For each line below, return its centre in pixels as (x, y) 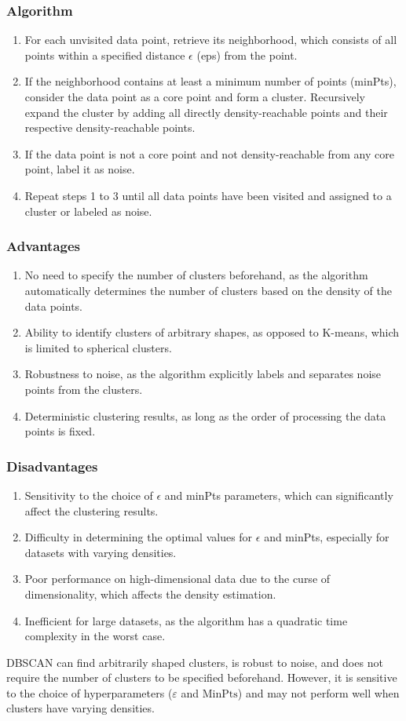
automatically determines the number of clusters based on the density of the (208, 290)
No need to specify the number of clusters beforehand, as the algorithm (196, 275)
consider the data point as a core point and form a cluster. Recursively (195, 96)
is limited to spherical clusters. (98, 347)
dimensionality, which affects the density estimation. (150, 594)
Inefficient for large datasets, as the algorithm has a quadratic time (186, 620)
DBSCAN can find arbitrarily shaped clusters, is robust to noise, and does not (195, 662)
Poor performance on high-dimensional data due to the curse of (177, 579)
